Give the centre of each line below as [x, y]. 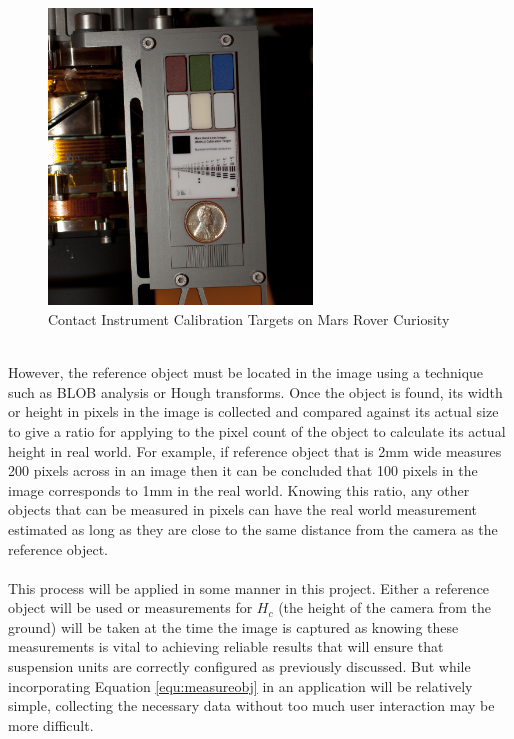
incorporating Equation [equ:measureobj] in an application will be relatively [240, 685]
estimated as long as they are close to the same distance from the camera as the [253, 528]
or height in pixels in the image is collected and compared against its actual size [253, 411]
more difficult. [51, 724]
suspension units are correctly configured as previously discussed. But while [239, 666]
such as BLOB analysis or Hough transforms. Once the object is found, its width [255, 391]
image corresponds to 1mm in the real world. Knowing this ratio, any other [239, 489]
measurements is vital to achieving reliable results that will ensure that [226, 646]
